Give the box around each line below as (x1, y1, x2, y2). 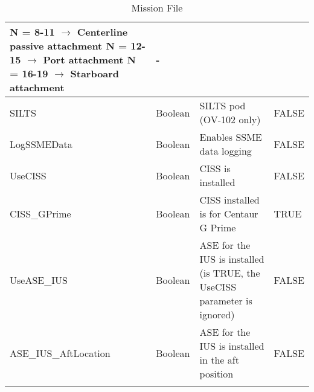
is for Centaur (199, 207, 258, 220)
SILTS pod (199, 98, 246, 112)
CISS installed (199, 193, 260, 207)
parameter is (199, 294, 252, 307)
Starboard (70, 66, 120, 80)
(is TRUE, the (199, 266, 260, 280)
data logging (199, 144, 252, 158)
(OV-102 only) (199, 112, 261, 126)
